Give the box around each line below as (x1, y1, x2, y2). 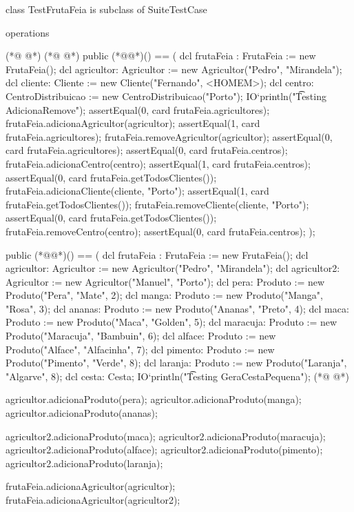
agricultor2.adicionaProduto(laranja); (6, 455, 163, 470)
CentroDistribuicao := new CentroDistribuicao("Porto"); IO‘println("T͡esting (6, 88, 326, 103)
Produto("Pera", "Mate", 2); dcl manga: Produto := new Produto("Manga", (6, 288, 323, 302)
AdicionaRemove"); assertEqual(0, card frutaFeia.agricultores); (6, 102, 270, 117)
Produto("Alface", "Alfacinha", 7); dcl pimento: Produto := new (6, 342, 275, 356)
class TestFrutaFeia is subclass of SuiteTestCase (6, 2, 207, 16)
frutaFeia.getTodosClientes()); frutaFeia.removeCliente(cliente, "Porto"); (6, 197, 309, 211)
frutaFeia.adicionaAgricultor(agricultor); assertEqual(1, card (6, 116, 260, 130)
